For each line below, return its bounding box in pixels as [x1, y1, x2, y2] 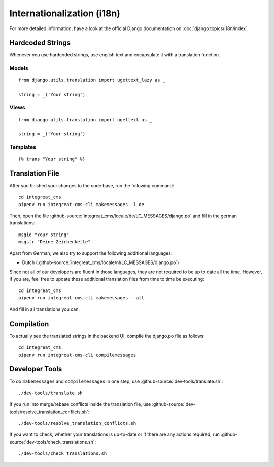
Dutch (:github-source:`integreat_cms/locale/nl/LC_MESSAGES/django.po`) [22, 259, 179, 266]
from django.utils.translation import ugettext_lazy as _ [18, 77, 166, 83]
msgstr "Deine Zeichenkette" [18, 239, 91, 245]
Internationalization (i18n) [9, 8, 120, 19]
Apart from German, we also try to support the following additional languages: [9, 250, 173, 256]
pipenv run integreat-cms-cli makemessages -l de [18, 201, 145, 207]
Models [9, 65, 28, 72]
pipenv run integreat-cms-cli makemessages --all [18, 295, 145, 301]
